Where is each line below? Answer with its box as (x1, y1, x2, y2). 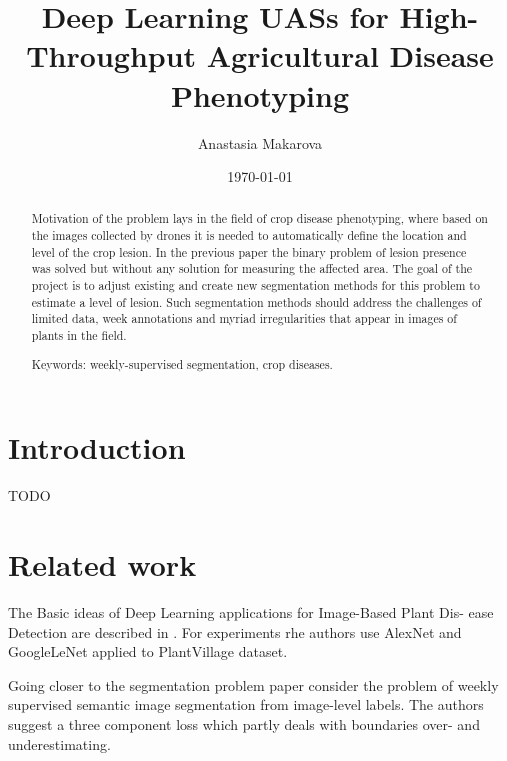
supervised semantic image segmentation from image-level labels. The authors (8, 694, 484, 715)
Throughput (26, 35, 197, 76)
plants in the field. (31, 327, 127, 344)
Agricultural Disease (206, 35, 494, 76)
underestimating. (8, 733, 111, 754)
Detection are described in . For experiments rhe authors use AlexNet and (8, 621, 462, 642)
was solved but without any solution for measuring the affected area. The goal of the (31, 260, 473, 277)
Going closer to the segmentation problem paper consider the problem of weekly (8, 674, 499, 695)
